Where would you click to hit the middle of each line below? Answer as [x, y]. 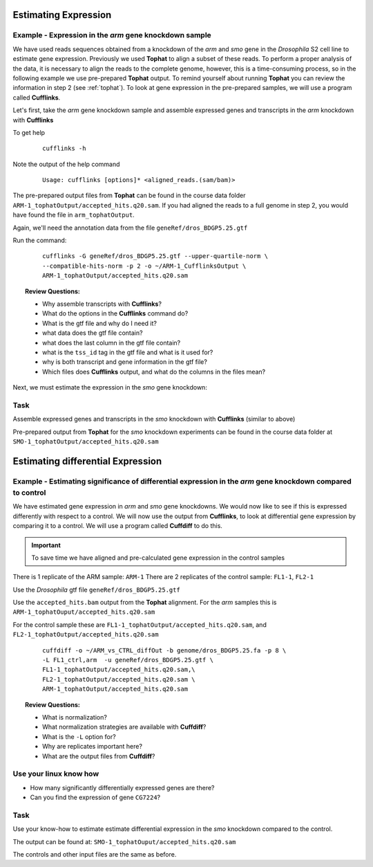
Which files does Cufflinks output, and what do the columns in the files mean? [154, 372]
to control [29, 493]
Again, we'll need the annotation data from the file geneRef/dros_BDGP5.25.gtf [130, 228]
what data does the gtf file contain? [93, 333]
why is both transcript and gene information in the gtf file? [125, 362]
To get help [29, 132]
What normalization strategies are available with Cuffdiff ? [124, 727]
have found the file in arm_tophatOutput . [74, 215]
